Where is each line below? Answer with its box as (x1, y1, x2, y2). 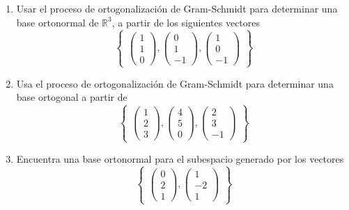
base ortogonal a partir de (16, 90, 127, 104)
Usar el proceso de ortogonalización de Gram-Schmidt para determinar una (16, 1, 338, 15)
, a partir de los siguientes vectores (111, 15, 261, 29)
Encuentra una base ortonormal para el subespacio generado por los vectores (16, 151, 344, 165)
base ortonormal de (16, 15, 99, 29)
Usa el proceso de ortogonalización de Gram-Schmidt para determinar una (16, 76, 334, 90)
